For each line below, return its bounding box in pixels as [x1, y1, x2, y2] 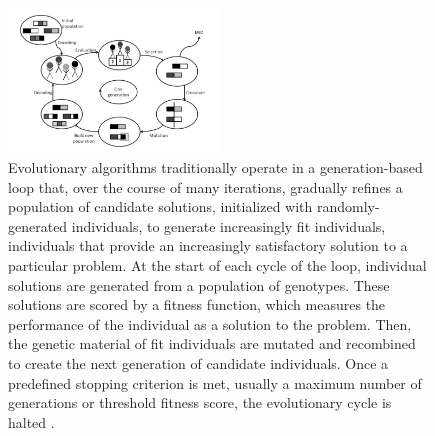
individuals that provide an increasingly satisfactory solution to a [8, 235, 408, 256]
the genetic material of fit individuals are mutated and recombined [8, 333, 416, 354]
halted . [8, 411, 55, 432]
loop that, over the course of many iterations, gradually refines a [8, 176, 403, 197]
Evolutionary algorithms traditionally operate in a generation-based [8, 157, 423, 178]
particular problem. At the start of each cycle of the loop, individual [8, 255, 427, 276]
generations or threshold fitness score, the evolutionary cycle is [8, 392, 392, 413]
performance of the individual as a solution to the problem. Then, [8, 313, 412, 334]
